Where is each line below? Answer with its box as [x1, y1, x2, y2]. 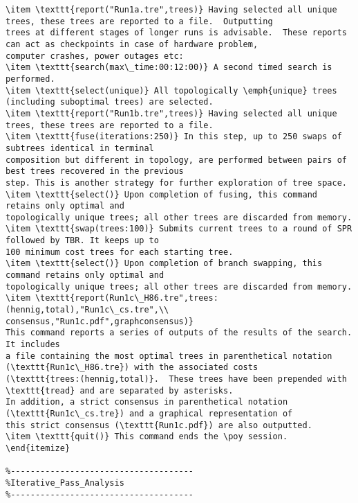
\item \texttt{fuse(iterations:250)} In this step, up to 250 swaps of [6, 132, 342, 142]
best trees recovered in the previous [6, 166, 184, 177]
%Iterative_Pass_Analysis [6, 477, 124, 488]
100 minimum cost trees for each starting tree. [6, 247, 234, 257]
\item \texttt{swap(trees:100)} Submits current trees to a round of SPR [6, 224, 352, 234]
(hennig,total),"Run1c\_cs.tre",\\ [6, 305, 169, 315]
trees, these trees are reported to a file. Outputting [6, 16, 273, 26]
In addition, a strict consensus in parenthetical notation [6, 397, 288, 407]
